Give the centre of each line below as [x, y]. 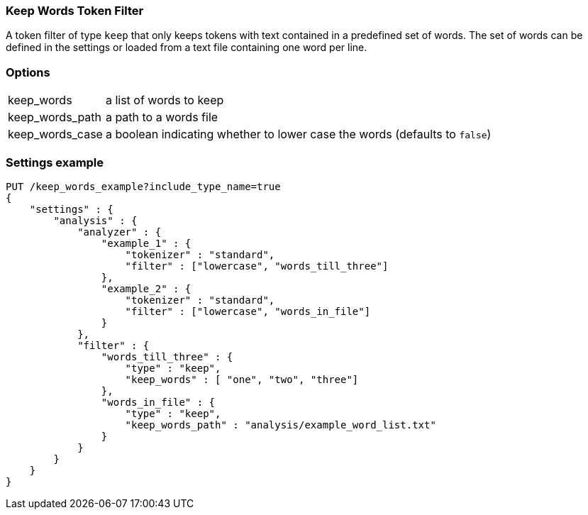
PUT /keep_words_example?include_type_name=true [143, 186]
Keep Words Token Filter [75, 11]
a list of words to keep [165, 100]
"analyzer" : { [120, 232]
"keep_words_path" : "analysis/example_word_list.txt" [281, 425]
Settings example [55, 162]
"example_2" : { [146, 288]
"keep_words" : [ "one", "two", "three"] [242, 379]
